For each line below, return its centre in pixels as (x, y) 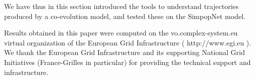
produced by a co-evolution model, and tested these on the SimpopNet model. (125, 16)
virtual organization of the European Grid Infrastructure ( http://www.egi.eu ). (128, 42)
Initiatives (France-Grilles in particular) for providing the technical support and (127, 62)
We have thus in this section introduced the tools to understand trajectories (121, 6)
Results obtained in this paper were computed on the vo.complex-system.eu (121, 33)
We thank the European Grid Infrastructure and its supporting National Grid (125, 52)
